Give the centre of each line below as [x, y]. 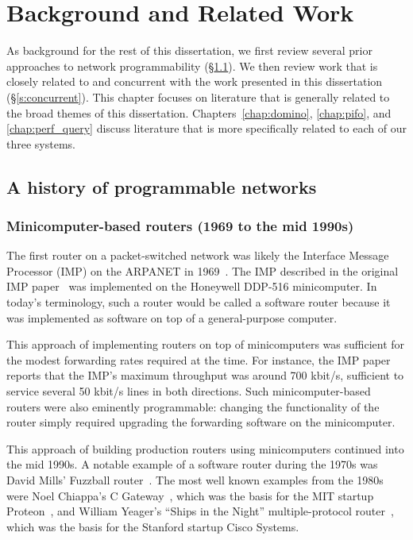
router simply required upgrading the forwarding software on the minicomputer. [201, 422]
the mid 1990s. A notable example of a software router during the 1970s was [192, 464]
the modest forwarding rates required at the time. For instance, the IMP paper [199, 359]
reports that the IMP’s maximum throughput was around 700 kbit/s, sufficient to [205, 375]
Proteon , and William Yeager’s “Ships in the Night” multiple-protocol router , [200, 511]
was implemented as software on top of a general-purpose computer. [172, 317]
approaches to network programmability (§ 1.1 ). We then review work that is [192, 66]
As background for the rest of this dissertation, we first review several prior [189, 50]
